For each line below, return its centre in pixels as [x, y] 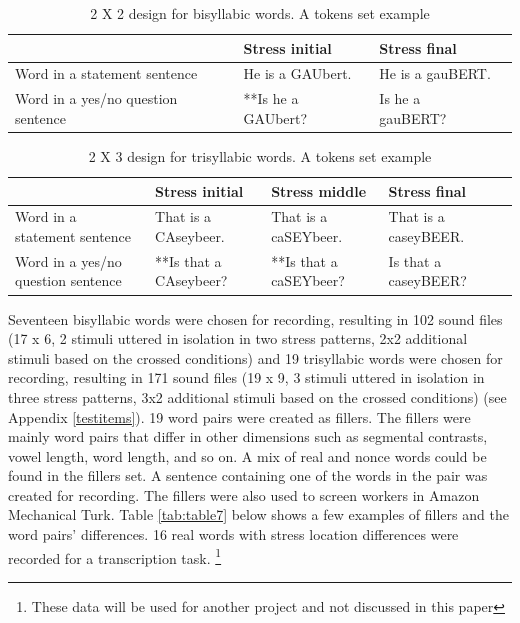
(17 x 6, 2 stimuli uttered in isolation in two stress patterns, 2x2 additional [238, 338]
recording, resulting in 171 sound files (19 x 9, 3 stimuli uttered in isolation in [246, 377]
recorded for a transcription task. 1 [115, 556]
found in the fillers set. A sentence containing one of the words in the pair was [248, 475]
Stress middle [319, 190]
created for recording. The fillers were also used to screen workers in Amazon [244, 494]
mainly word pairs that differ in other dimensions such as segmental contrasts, [248, 436]
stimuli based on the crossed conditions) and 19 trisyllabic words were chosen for [255, 357]
